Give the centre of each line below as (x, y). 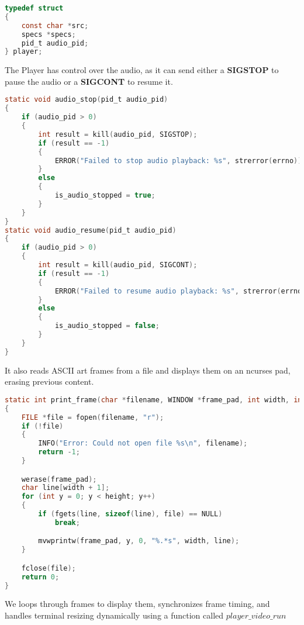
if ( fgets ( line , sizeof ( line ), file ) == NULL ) (130, 514)
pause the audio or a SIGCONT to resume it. (89, 81)
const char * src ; (55, 25)
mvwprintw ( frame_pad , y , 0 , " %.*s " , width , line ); (139, 541)
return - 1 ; (59, 452)
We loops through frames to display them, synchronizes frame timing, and (137, 604)
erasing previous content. (49, 381)
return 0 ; (40, 577)
